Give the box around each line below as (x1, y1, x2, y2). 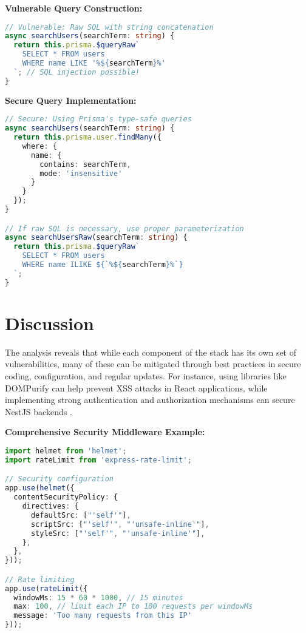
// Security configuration (5, 475, 114, 484)
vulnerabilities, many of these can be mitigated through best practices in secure (5, 357, 301, 370)
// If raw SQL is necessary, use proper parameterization (5, 224, 244, 233)
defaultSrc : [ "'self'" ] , (30, 510, 131, 520)
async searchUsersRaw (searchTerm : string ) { (5, 233, 188, 242)
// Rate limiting (5, 575, 75, 584)
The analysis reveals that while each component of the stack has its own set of (5, 345, 297, 358)
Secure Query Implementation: (5, 93, 137, 106)
